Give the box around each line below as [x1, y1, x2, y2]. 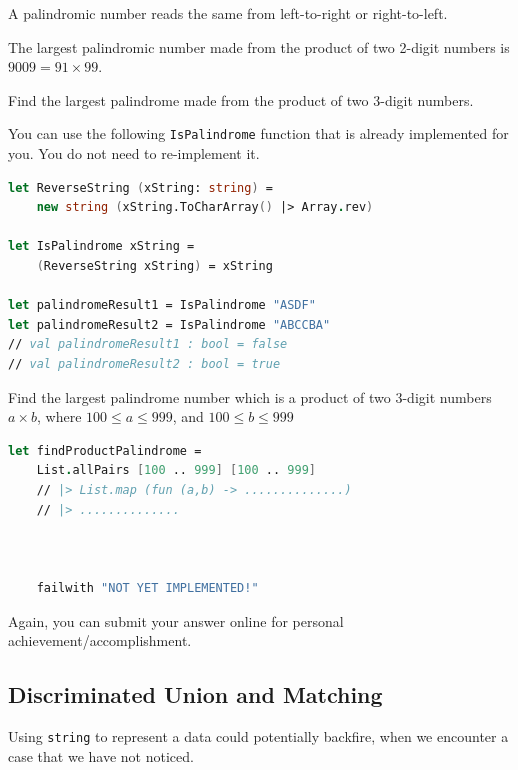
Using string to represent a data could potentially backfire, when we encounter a [8, 725, 509, 746]
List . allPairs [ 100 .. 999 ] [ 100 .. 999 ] [36, 463, 316, 478]
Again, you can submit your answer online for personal [8, 610, 344, 631]
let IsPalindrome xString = [8, 239, 195, 254]
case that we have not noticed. [8, 745, 194, 766]
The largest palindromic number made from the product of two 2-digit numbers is [8, 36, 510, 57]
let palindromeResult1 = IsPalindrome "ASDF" [8, 298, 316, 313]
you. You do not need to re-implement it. [8, 143, 260, 164]
